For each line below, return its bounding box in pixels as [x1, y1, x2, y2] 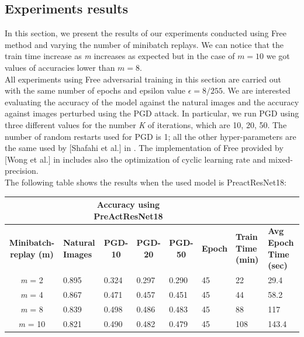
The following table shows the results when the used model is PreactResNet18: [5, 176, 287, 188]
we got [266, 50, 290, 62]
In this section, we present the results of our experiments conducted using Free [5, 27, 286, 39]
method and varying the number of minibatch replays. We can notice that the [5, 38, 284, 50]
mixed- [268, 153, 293, 165]
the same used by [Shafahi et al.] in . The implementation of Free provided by [5, 142, 284, 154]
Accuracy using [96, 198, 160, 211]
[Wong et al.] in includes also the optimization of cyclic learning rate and [5, 153, 266, 165]
